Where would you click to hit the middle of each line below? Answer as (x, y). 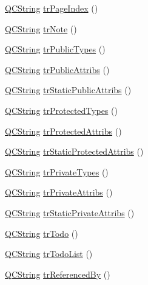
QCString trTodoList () (49, 254)
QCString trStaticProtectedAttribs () (74, 151)
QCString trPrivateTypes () (57, 171)
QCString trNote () (41, 28)
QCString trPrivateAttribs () (59, 192)
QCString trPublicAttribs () (57, 69)
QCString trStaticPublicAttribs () (68, 90)
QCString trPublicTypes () (55, 49)
